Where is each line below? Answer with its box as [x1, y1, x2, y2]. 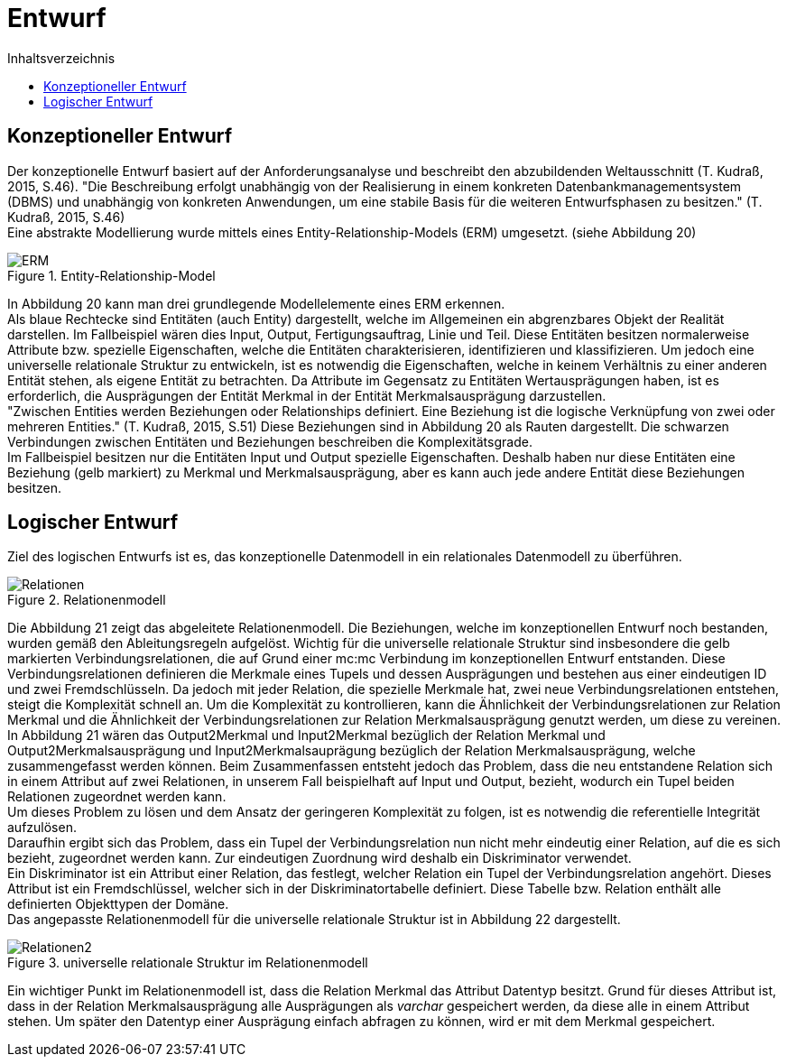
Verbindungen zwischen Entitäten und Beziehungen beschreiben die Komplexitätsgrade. [7, 433, 532, 449]
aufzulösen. [7, 819, 77, 836]
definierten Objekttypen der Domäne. [7, 896, 229, 912]
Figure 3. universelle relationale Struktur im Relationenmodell [7, 955, 368, 971]
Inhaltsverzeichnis [7, 50, 116, 66]
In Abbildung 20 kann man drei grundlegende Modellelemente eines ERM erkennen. [7, 295, 505, 311]
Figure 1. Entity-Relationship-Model [7, 267, 216, 283]
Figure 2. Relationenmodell [7, 592, 166, 608]
